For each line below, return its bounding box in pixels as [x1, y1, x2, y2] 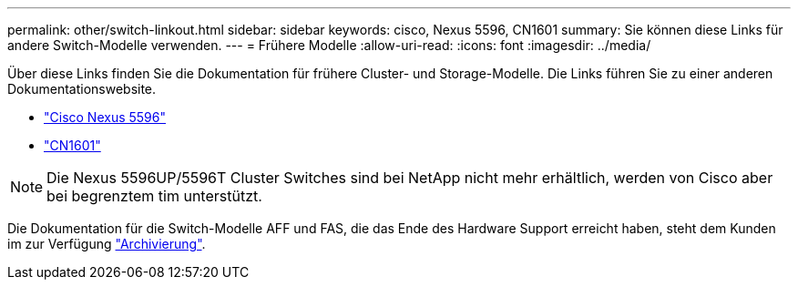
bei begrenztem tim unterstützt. [46, 187, 262, 205]
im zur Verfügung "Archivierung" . [7, 236, 206, 251]
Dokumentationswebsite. [7, 81, 157, 97]
